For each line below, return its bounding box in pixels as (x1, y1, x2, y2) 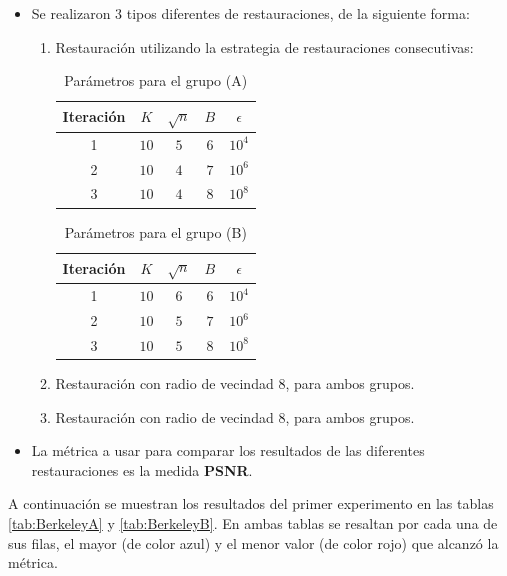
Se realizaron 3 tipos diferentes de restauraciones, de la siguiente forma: (31, 3, 470, 23)
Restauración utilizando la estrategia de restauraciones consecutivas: (55, 36, 474, 57)
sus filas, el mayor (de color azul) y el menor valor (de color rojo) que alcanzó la (8, 532, 499, 553)
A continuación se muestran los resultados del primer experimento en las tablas (8, 493, 494, 514)
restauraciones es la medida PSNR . (31, 459, 253, 480)
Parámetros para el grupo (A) (64, 70, 248, 91)
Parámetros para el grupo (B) (64, 221, 247, 242)
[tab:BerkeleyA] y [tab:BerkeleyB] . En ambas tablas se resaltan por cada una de (8, 512, 498, 533)
